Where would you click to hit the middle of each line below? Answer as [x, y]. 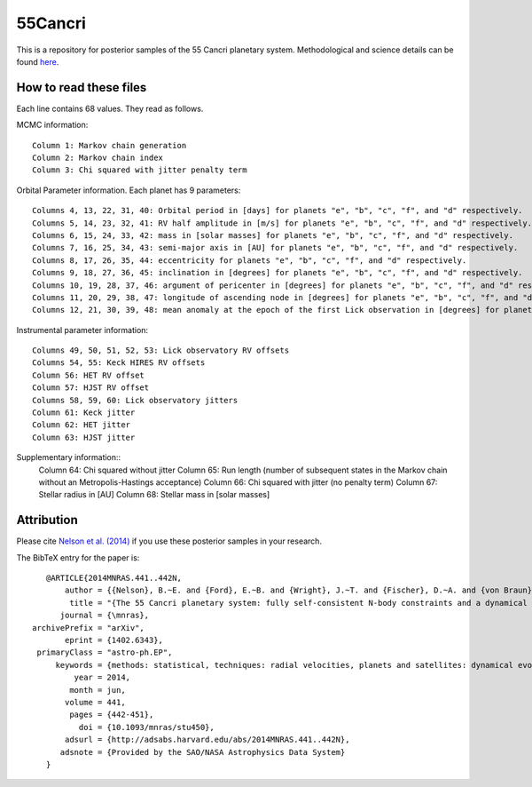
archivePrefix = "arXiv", [89, 628]
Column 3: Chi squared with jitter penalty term [140, 170]
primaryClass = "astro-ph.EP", [105, 652]
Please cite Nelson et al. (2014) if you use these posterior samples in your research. [169, 541]
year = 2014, [102, 678]
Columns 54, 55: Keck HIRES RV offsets [119, 363]
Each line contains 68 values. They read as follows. [110, 108]
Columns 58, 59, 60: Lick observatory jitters [135, 400]
